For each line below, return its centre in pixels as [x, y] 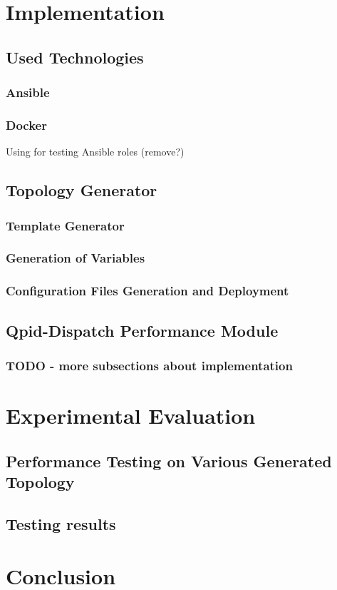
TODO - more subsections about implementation [149, 365]
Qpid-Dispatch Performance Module [142, 330]
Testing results [61, 523]
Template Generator [65, 225]
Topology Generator [82, 190]
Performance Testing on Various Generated [169, 461]
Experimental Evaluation [131, 415]
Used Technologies [75, 57]
